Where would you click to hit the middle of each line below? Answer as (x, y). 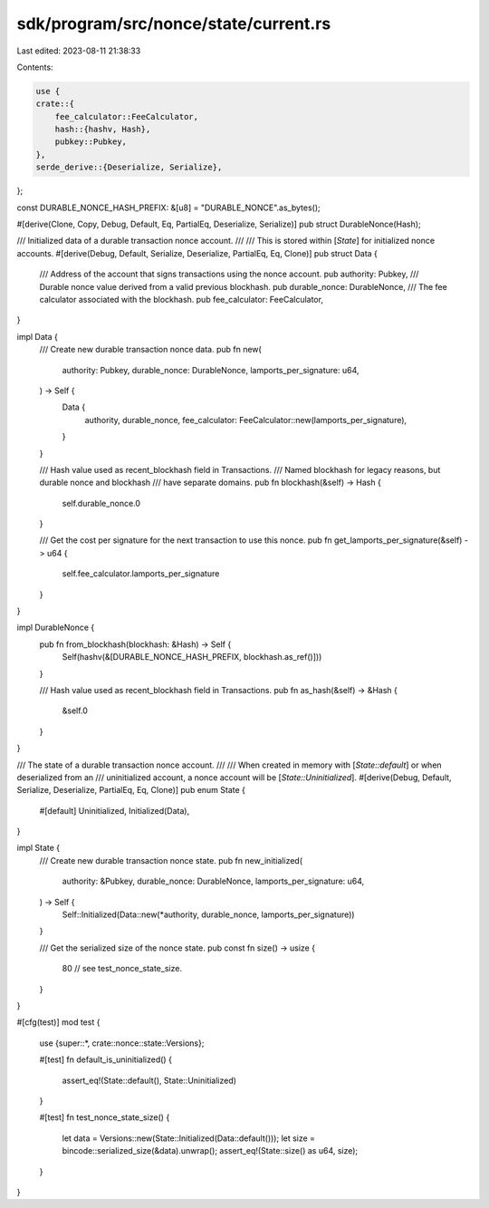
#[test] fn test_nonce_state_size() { (105, 1117)
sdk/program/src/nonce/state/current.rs (174, 24)
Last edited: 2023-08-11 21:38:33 (79, 51)
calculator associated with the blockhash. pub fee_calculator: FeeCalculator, (181, 299)
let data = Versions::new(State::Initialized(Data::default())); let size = (189, 1138)
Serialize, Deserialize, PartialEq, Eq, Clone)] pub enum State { (131, 790)
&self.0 (75, 710)
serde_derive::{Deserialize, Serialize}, (129, 167)
